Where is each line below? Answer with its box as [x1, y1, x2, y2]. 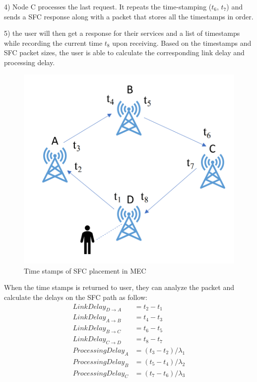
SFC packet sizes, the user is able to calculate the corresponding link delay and [4, 47, 245, 58]
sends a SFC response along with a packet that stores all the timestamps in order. [4, 11, 254, 21]
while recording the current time [4, 37, 103, 48]
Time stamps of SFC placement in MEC [24, 265, 146, 276]
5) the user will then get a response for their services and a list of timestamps [4, 28, 240, 38]
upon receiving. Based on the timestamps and [112, 37, 252, 48]
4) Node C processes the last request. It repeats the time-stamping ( [4, 1, 212, 11]
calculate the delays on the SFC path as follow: [4, 291, 147, 302]
